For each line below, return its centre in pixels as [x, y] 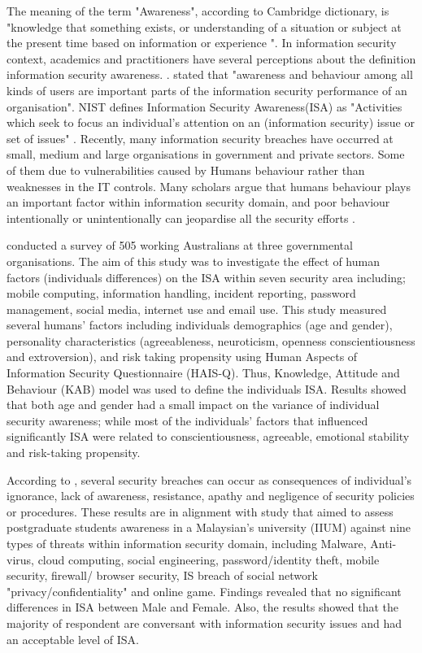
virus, [20, 559]
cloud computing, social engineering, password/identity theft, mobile [209, 559]
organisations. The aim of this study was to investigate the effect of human [193, 261]
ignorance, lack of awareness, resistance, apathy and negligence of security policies [211, 496]
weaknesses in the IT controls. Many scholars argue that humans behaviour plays [209, 186]
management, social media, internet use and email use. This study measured [197, 309]
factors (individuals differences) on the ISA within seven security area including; [206, 277]
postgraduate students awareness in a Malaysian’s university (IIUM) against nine [209, 527]
